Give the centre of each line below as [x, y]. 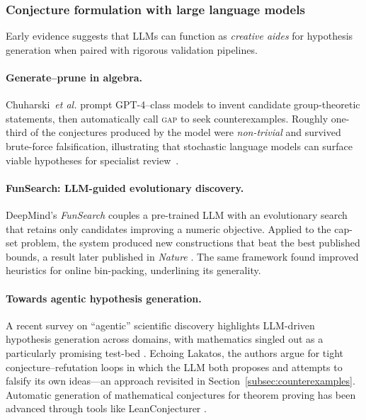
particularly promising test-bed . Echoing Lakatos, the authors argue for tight [175, 352]
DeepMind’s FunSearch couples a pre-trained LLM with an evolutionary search [177, 214]
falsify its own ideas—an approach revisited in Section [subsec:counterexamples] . [181, 381]
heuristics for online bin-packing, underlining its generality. [133, 270]
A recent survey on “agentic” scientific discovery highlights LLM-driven [160, 325]
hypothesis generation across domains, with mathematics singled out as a [165, 339]
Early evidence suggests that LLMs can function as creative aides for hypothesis [179, 36]
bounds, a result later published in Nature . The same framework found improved [182, 256]
